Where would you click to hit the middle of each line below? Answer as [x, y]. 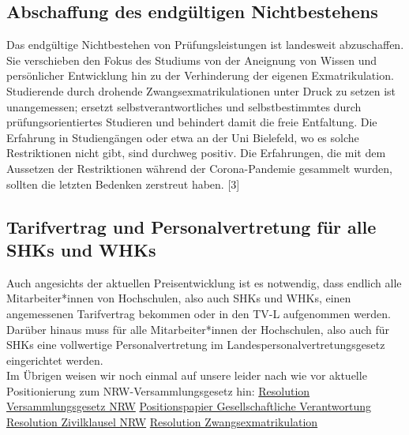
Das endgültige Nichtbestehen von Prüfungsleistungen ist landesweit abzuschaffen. [205, 45]
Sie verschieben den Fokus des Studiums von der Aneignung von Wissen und [191, 60]
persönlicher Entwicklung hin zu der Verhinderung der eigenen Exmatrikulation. [200, 75]
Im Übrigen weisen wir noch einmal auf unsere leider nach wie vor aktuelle [187, 375]
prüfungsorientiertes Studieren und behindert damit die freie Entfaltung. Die [192, 122]
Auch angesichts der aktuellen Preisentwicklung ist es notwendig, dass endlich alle [204, 282]
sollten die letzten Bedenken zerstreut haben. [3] [123, 184]
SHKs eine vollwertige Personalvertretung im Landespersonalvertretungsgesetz [196, 345]
